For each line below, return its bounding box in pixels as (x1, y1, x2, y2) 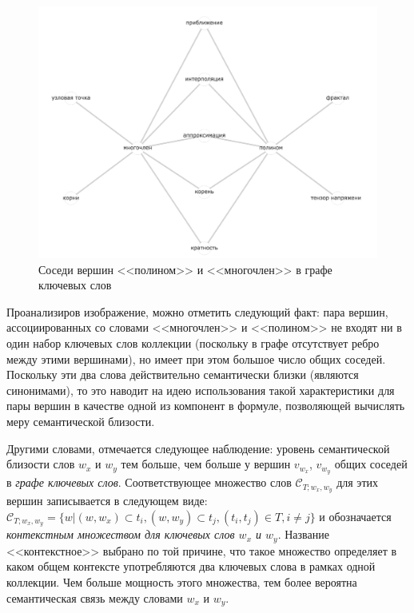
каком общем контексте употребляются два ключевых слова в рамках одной (6, 558, 376, 575)
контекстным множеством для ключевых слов (6, 526, 235, 543)
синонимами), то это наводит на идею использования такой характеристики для (6, 381, 395, 398)
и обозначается (319, 508, 392, 524)
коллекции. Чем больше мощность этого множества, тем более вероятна (6, 574, 357, 591)
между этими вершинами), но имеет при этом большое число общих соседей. (6, 350, 386, 367)
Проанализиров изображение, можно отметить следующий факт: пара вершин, (6, 303, 388, 320)
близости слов (6, 456, 75, 472)
